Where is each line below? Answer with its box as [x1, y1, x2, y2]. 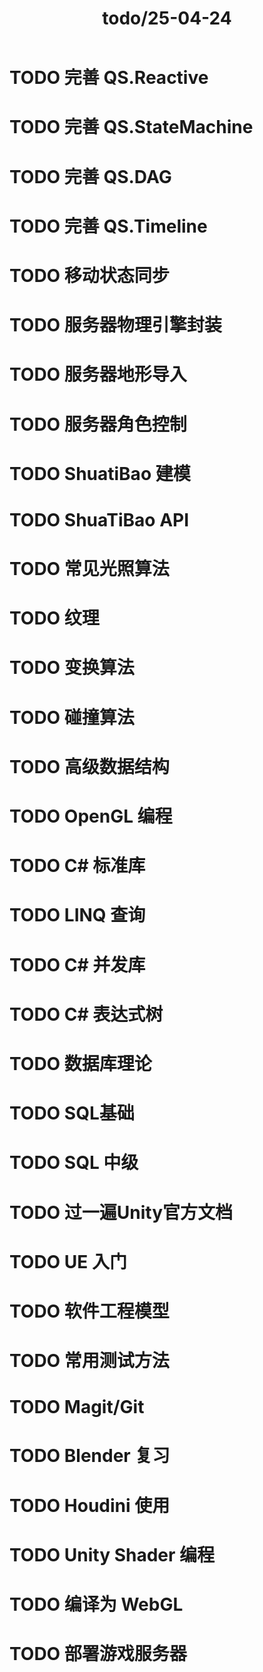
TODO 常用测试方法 [9, 1350, 170, 1372]
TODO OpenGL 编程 [9, 805, 173, 827]
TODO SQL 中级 [9, 1152, 139, 1174]
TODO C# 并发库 [9, 953, 146, 976]
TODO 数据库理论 [9, 1052, 152, 1075]
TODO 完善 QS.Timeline [9, 215, 208, 237]
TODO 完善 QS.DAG [9, 165, 172, 188]
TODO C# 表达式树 [9, 1003, 164, 1026]
